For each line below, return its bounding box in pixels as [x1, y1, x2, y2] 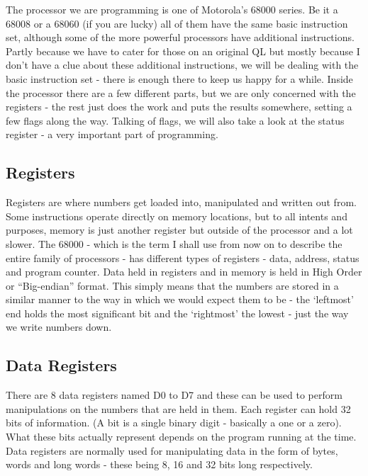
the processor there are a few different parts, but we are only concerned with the [6, 85, 356, 100]
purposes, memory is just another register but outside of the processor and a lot [6, 222, 353, 237]
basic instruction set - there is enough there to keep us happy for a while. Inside [6, 71, 353, 86]
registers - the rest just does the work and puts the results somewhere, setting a [6, 99, 352, 114]
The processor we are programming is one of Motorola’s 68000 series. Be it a [6, 2, 338, 16]
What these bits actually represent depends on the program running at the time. [6, 429, 357, 444]
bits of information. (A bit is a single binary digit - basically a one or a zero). [6, 415, 342, 430]
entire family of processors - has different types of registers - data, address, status [6, 250, 359, 265]
